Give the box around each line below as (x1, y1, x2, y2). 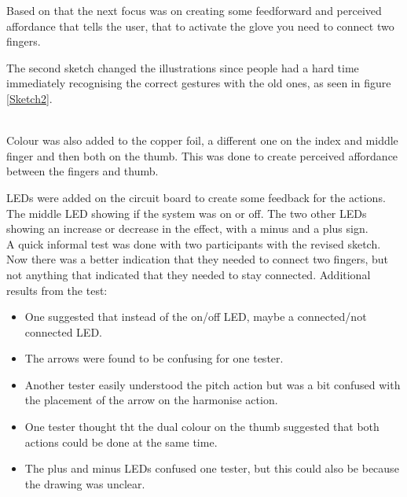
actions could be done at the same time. (24, 433, 218, 450)
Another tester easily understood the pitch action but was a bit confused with (24, 376, 401, 392)
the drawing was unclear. (24, 475, 145, 491)
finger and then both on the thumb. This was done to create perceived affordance (6, 147, 398, 164)
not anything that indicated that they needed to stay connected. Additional (6, 266, 371, 282)
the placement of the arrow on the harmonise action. (24, 392, 278, 408)
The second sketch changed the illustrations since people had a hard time (6, 59, 359, 75)
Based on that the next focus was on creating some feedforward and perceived (6, 2, 382, 18)
